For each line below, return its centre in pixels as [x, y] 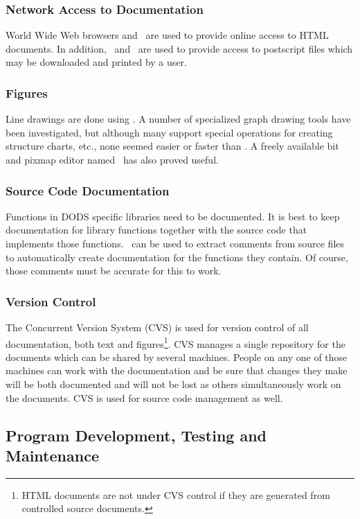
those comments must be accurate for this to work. [114, 271]
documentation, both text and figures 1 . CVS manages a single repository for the [175, 342]
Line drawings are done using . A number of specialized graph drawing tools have [178, 119]
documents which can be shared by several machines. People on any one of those [177, 357]
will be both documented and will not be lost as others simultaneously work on [173, 384]
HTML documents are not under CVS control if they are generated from [176, 494]
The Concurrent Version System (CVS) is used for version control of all [157, 327]
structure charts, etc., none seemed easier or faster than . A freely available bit [172, 146]
